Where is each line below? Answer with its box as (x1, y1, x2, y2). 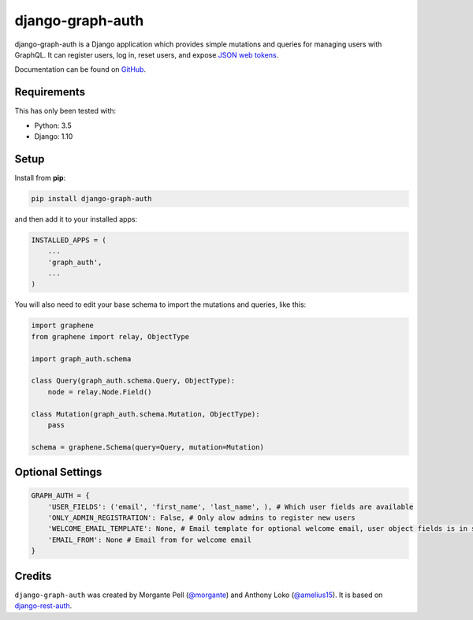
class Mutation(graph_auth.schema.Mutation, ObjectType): (31, 409, 260, 418)
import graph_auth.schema (31, 354, 132, 363)
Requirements (14, 85, 86, 99)
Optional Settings (14, 465, 102, 479)
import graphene (31, 321, 95, 331)
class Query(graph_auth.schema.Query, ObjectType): (31, 376, 236, 386)
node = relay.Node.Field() (47, 387, 153, 396)
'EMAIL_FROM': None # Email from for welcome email (47, 535, 252, 544)
